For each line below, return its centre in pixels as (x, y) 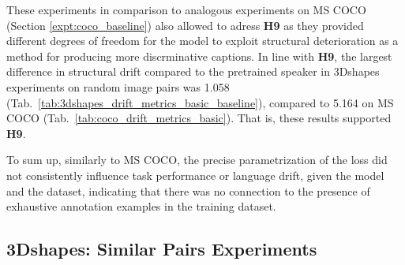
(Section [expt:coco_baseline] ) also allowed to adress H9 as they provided (185, 25)
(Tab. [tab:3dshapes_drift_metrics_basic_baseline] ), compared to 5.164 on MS (200, 102)
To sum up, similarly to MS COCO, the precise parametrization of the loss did (197, 160)
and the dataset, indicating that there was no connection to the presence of (188, 190)
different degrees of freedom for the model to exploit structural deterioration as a (202, 41)
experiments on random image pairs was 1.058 (118, 86)
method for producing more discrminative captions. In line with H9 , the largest (199, 56)
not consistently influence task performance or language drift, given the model (195, 175)
